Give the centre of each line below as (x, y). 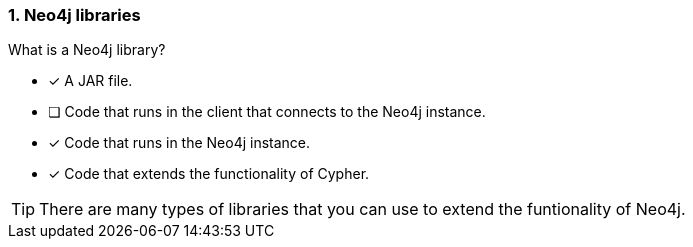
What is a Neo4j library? (87, 50)
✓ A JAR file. (90, 81)
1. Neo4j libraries (74, 15)
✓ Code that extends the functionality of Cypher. (209, 174)
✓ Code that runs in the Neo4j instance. (179, 143)
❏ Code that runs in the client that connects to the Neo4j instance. (267, 112)
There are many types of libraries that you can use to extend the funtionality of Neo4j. (362, 209)
